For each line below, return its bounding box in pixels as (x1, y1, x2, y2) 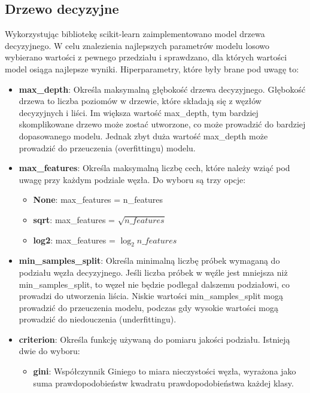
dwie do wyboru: (19, 345, 80, 357)
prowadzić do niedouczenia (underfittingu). (19, 313, 177, 325)
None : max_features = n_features (33, 193, 163, 206)
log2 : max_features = (33, 233, 116, 246)
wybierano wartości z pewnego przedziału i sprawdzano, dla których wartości (5, 51, 287, 63)
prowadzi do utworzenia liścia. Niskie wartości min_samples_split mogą (19, 290, 283, 302)
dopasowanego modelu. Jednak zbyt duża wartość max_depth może (19, 129, 268, 142)
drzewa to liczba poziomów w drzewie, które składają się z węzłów (19, 95, 262, 107)
